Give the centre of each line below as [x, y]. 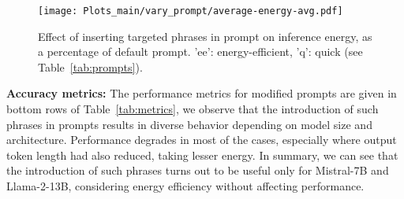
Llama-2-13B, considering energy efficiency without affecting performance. [185, 186]
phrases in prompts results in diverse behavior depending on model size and [189, 124]
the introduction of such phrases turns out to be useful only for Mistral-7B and [198, 170]
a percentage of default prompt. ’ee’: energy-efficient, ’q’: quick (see [200, 52]
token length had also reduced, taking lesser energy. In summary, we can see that [202, 155]
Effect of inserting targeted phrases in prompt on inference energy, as [205, 36]
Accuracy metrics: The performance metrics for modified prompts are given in [202, 93]
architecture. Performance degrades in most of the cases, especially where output [202, 140]
